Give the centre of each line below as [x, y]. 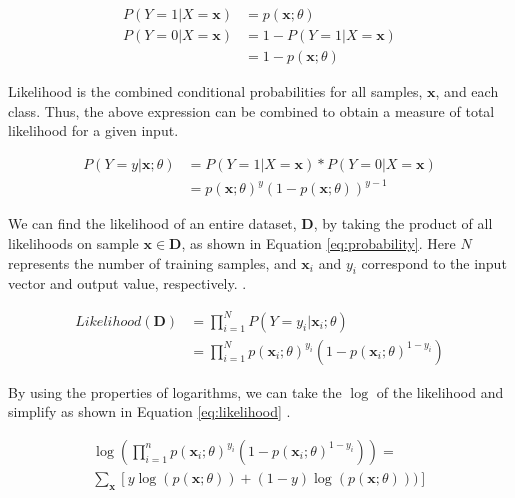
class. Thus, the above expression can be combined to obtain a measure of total [251, 110]
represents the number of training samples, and [152, 262]
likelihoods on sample [73, 243]
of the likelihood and [440, 391]
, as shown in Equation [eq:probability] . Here [318, 243]
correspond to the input [434, 262]
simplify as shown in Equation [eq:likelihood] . [149, 411]
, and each [467, 91]
